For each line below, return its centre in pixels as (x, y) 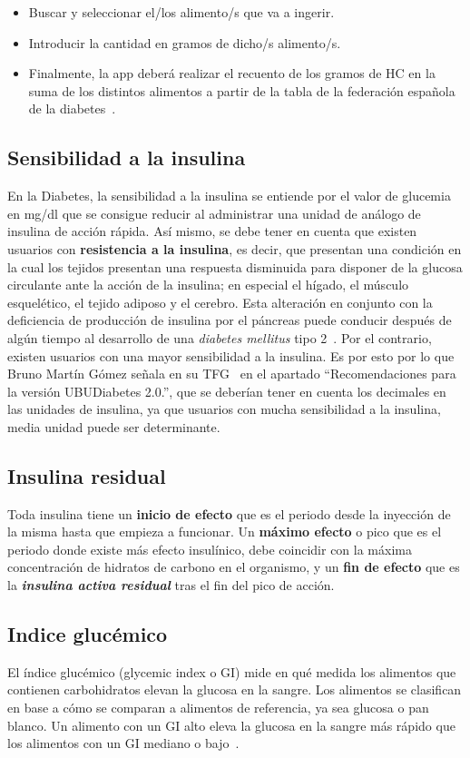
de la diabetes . (72, 108)
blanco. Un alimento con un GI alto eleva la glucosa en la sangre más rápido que (231, 725)
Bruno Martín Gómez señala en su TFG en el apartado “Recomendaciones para (232, 374)
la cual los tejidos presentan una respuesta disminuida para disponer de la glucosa (235, 266)
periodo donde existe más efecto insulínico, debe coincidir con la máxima (210, 549)
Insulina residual (87, 475)
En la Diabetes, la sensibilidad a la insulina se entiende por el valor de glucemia (229, 196)
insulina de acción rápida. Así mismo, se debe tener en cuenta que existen (212, 231)
